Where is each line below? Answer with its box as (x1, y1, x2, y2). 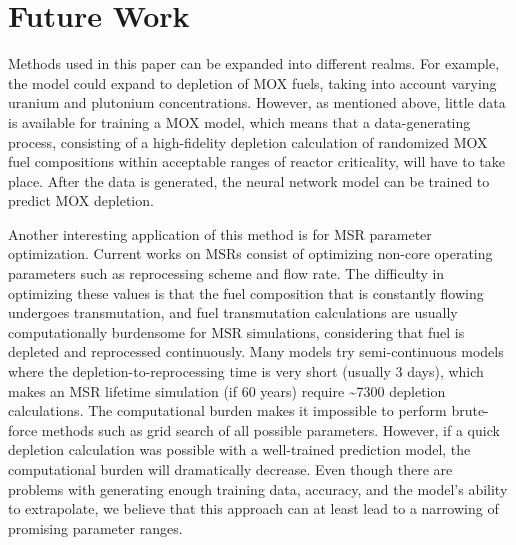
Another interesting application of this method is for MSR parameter (8, 223, 432, 244)
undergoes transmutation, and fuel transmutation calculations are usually (8, 302, 458, 323)
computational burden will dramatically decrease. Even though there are (8, 459, 453, 479)
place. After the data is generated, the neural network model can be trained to (8, 170, 490, 191)
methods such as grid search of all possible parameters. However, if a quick (41, 419, 500, 440)
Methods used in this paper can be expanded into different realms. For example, (8, 53, 500, 74)
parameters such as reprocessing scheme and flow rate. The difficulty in (8, 263, 445, 284)
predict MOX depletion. (8, 190, 154, 211)
